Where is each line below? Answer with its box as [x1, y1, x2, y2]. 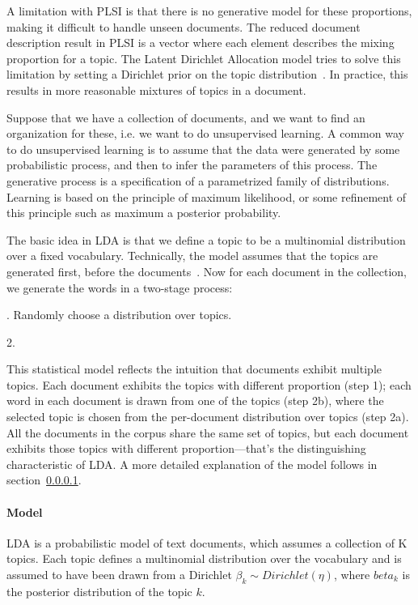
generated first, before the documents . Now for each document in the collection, [6, 262, 407, 279]
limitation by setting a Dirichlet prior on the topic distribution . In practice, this [6, 66, 408, 83]
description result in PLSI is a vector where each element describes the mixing [6, 34, 395, 51]
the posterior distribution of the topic [6, 582, 192, 599]
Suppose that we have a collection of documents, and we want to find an [6, 109, 365, 126]
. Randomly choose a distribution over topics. [6, 306, 232, 323]
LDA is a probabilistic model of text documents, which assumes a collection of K [6, 534, 407, 551]
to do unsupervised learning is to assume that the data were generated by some [6, 140, 400, 157]
